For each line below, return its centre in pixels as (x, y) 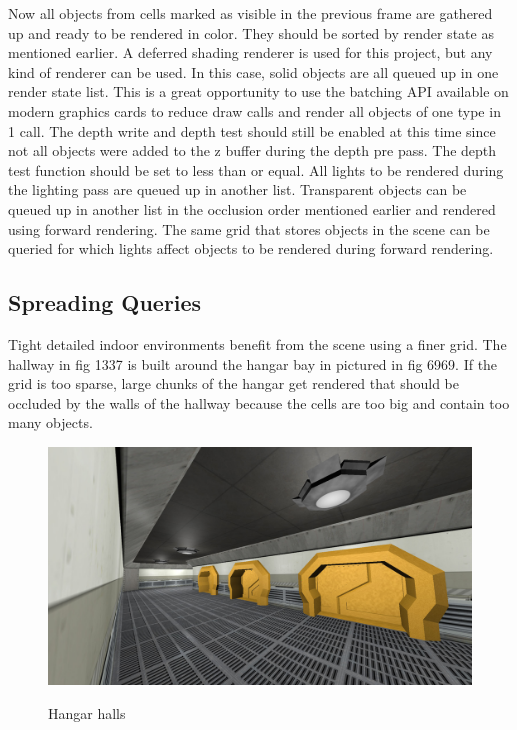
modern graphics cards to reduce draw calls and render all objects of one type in (254, 110)
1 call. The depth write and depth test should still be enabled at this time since (252, 130)
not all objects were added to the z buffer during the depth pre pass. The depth (252, 150)
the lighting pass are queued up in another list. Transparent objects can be (237, 189)
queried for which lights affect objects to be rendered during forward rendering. (251, 248)
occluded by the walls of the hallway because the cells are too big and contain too (259, 402)
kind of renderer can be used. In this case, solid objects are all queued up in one (253, 71)
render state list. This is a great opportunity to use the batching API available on (258, 91)
